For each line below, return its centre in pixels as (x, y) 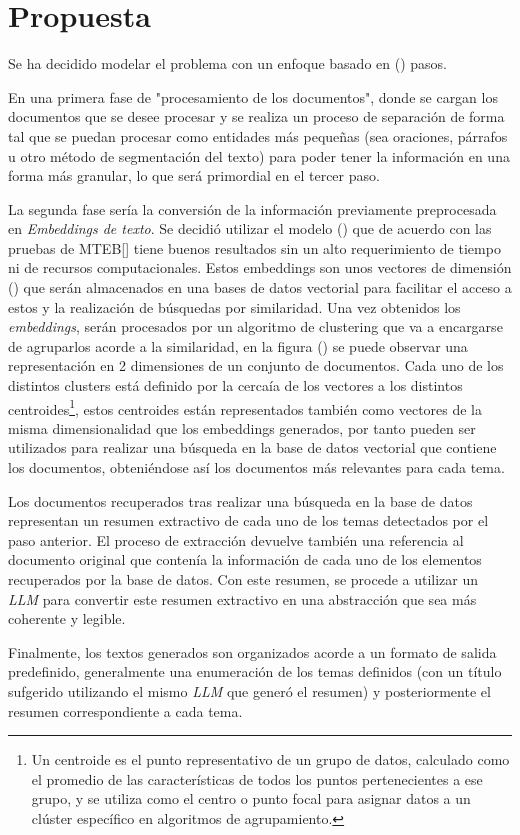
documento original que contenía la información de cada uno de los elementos (245, 559)
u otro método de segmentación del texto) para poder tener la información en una (259, 155)
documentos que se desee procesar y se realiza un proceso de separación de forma (256, 116)
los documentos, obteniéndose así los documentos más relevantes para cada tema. (256, 467)
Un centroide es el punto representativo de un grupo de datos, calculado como (270, 759)
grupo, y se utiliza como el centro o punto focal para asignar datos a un (251, 798)
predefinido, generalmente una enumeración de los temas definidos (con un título (255, 671)
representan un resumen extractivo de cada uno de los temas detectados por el (248, 520)
